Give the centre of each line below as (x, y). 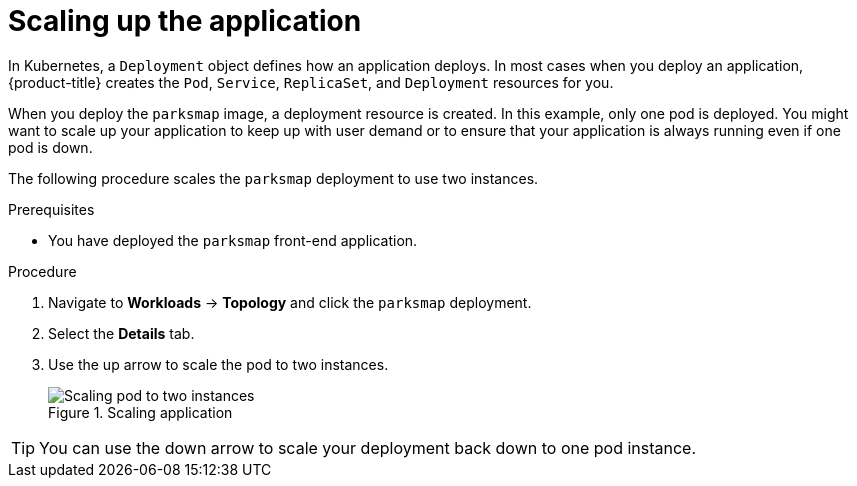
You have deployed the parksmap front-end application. (233, 240)
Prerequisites (51, 209)
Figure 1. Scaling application (140, 412)
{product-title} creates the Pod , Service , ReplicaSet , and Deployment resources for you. (311, 82)
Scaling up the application (185, 21)
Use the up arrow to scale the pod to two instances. (218, 364)
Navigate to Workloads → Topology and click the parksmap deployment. (290, 302)
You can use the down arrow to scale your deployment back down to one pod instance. (368, 447)
